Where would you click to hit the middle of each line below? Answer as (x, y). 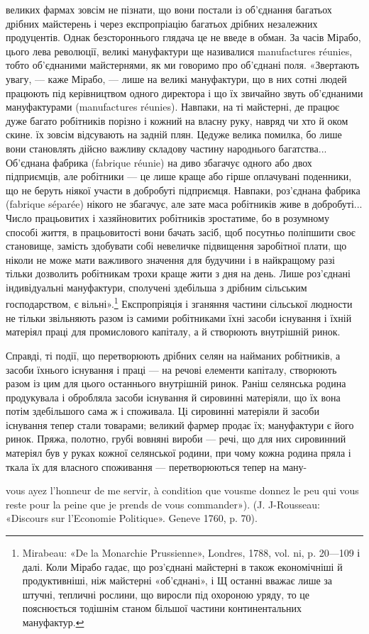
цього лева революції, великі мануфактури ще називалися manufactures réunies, (179, 51)
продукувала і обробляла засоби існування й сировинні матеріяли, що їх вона (173, 397)
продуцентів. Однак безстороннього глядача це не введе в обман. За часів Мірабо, (183, 37)
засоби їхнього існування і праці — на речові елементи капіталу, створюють (171, 369)
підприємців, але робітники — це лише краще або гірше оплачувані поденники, (179, 176)
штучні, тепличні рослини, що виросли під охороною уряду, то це (166, 594)
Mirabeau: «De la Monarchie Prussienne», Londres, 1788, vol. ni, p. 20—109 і (191, 553)
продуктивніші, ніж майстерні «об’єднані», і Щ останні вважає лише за (177, 580)
